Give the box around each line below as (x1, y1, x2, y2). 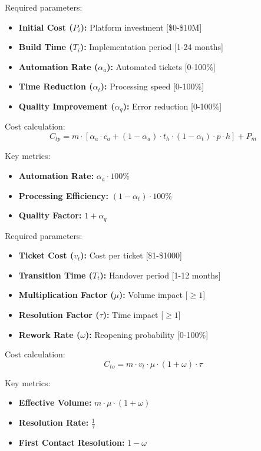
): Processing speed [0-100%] (100, 80, 204, 92)
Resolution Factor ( (18, 309, 100, 321)
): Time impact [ (103, 309, 164, 321)
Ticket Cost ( (18, 249, 74, 261)
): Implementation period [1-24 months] (80, 41, 223, 53)
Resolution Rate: (18, 416, 89, 429)
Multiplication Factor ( (18, 288, 114, 301)
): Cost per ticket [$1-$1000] (80, 249, 182, 261)
